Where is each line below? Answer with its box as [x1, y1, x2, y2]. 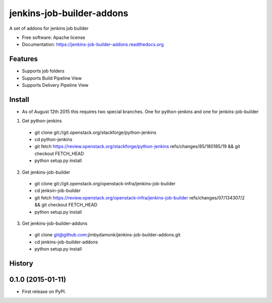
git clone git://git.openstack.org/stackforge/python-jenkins [34, 129, 157, 135]
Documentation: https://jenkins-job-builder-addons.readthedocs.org [22, 41, 164, 47]
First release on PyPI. [22, 288, 66, 295]
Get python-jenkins [22, 118, 62, 124]
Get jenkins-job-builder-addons [22, 220, 88, 226]
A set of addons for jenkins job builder [9, 25, 89, 31]
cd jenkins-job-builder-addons [34, 239, 98, 245]
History [9, 259, 34, 268]
